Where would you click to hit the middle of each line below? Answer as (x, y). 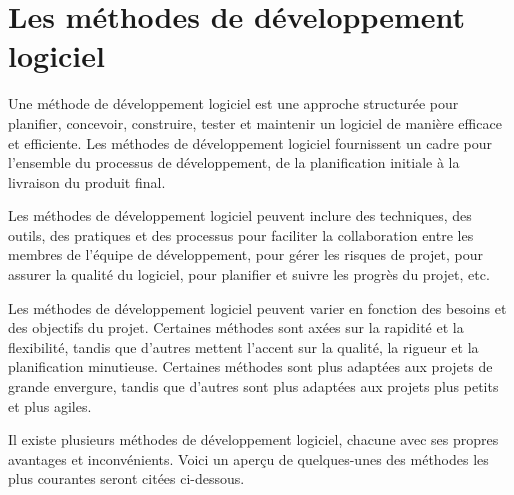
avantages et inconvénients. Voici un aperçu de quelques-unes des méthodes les (248, 458)
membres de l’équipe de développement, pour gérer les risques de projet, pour (246, 254)
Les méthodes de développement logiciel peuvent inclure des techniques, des (240, 215)
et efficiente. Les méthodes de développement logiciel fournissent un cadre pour (250, 142)
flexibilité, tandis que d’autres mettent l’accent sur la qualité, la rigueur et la (243, 346)
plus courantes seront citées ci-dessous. (126, 478)
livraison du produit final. (87, 181)
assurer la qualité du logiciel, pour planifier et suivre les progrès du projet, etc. (249, 274)
